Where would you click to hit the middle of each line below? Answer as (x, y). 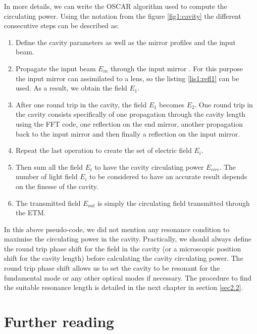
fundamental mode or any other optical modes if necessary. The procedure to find (128, 277)
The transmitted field (48, 203)
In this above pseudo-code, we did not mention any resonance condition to (117, 229)
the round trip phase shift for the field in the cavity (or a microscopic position (123, 248)
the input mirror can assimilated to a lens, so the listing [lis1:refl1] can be (127, 78)
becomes (172, 104)
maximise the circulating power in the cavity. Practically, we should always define (128, 239)
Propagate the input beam (56, 68)
